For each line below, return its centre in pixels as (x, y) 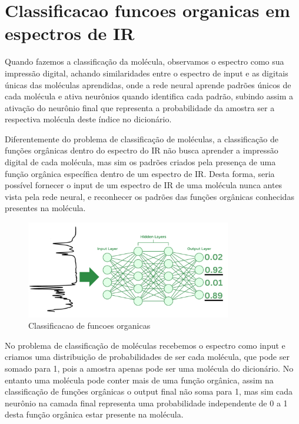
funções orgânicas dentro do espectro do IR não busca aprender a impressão (142, 150)
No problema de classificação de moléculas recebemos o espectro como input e (145, 345)
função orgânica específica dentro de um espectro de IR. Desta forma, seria (140, 173)
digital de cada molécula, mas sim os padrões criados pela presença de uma (140, 162)
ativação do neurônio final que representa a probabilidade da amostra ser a (140, 107)
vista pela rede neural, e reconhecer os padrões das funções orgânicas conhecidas (149, 196)
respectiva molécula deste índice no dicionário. (88, 119)
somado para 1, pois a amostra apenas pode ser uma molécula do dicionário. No (149, 368)
